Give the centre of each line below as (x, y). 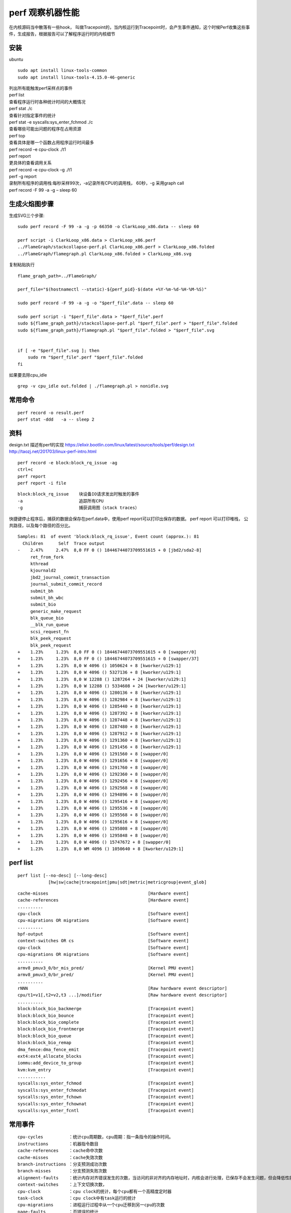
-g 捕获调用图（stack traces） (79, 508)
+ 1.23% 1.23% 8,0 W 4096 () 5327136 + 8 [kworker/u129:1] (99, 672)
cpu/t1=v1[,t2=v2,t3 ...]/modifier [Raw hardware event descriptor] (122, 995)
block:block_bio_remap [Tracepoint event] (106, 1043)
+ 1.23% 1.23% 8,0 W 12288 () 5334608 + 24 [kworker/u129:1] (102, 686)
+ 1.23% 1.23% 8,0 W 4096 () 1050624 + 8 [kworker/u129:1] (99, 665)
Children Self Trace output (64, 543)
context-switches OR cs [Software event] (103, 941)
